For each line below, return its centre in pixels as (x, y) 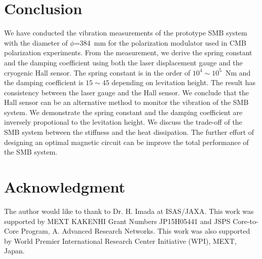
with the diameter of (36, 42)
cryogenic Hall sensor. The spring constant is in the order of (97, 72)
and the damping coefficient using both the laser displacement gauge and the (123, 62)
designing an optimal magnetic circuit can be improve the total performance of (126, 142)
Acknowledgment (65, 187)
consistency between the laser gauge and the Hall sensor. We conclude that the (127, 92)
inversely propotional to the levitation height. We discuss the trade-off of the (123, 122)
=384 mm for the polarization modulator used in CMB (160, 42)
